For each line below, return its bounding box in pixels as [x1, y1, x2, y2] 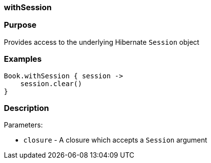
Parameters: [4, 121, 43, 129]
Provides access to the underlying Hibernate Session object [4, 37, 199, 46]
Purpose [4, 20, 37, 30]
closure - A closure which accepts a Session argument [23, 136, 208, 145]
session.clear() [20, 79, 82, 88]
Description [4, 103, 49, 113]
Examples [4, 54, 42, 64]
